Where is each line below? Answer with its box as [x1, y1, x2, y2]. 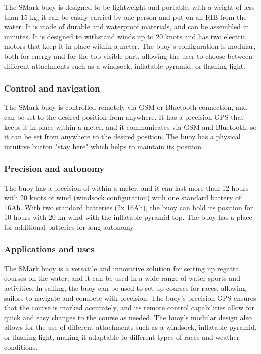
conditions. [4, 341, 38, 352]
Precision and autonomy [4, 162, 105, 175]
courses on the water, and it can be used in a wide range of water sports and [4, 273, 240, 283]
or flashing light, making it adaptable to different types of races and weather [4, 331, 240, 342]
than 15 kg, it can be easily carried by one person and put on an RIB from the [4, 11, 247, 22]
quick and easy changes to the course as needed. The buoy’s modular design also [4, 312, 252, 322]
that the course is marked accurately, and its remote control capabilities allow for [4, 302, 254, 313]
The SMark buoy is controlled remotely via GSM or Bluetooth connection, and [4, 102, 247, 112]
